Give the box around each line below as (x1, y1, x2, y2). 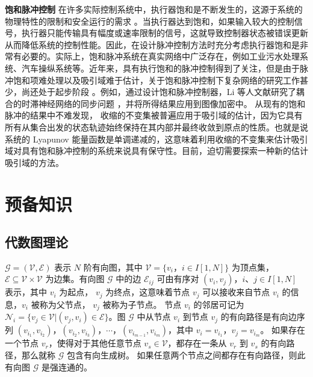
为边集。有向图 (45, 272, 105, 285)
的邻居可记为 (193, 298, 244, 310)
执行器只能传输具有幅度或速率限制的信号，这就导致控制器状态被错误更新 (21, 26, 308, 39)
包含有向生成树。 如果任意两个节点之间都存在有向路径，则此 (66, 348, 306, 361)
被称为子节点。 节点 (102, 298, 182, 310)
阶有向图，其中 (83, 260, 143, 273)
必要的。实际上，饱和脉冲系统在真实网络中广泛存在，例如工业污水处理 (21, 50, 300, 63)
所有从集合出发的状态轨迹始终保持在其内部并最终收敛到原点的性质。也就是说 (5, 120, 308, 133)
